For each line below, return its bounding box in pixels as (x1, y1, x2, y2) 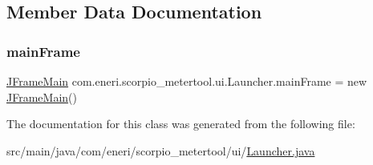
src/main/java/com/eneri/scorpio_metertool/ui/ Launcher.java (6, 142, 315, 159)
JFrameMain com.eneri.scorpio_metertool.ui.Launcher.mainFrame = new (6, 73, 367, 89)
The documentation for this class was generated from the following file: (6, 115, 355, 132)
